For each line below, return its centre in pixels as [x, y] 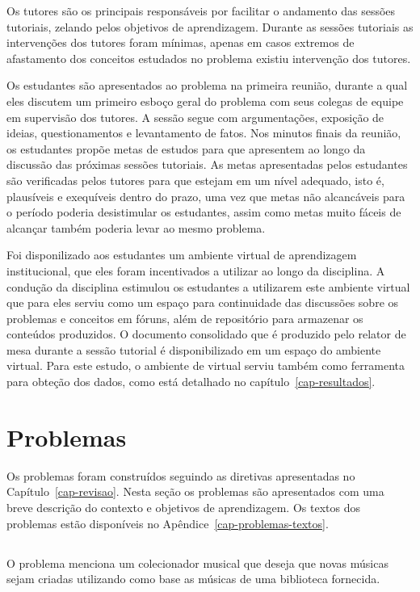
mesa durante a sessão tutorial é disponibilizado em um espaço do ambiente [194, 349]
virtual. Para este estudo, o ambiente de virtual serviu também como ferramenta [206, 365]
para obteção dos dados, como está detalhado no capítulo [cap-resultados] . [191, 382]
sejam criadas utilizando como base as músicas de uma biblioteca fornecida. [193, 579]
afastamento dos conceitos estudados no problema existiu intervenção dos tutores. [209, 58]
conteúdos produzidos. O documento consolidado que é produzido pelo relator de [206, 334]
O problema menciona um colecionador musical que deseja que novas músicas [197, 563]
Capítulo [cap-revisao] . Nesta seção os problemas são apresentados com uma [195, 491]
